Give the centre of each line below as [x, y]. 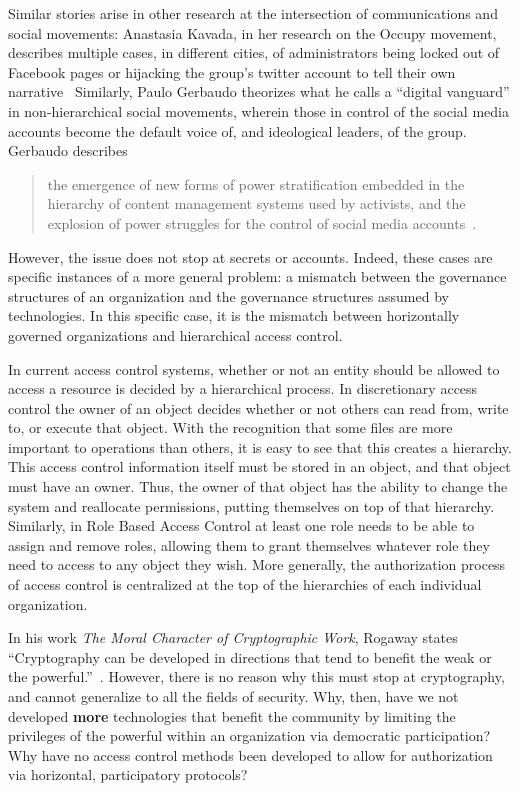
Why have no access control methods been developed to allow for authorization [250, 754]
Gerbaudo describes [68, 150]
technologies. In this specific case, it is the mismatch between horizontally [234, 315]
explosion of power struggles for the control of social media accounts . [262, 222]
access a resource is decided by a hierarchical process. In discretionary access [243, 388]
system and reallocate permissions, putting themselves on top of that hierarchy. [251, 505]
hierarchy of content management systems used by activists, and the [256, 203]
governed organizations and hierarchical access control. [175, 334]
